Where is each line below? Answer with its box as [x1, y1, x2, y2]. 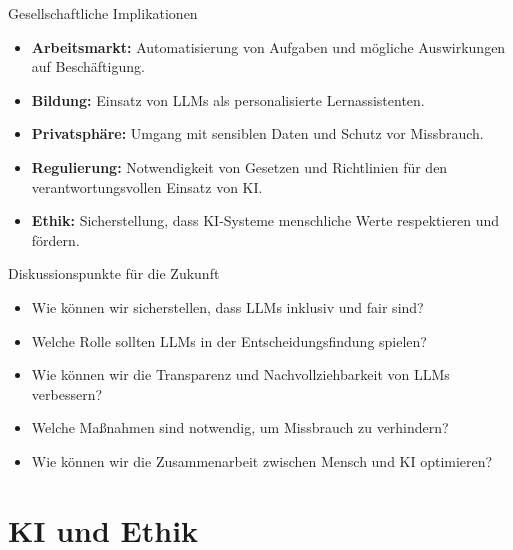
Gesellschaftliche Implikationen [8, 3, 198, 23]
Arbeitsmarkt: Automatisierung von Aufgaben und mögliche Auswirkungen [31, 36, 506, 57]
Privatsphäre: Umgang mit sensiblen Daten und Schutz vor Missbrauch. [31, 123, 484, 144]
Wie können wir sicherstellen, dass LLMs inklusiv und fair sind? [31, 296, 424, 317]
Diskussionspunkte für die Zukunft [8, 263, 220, 284]
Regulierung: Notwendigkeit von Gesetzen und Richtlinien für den [31, 156, 448, 177]
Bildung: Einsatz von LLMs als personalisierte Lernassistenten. [31, 89, 425, 110]
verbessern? [31, 383, 103, 404]
